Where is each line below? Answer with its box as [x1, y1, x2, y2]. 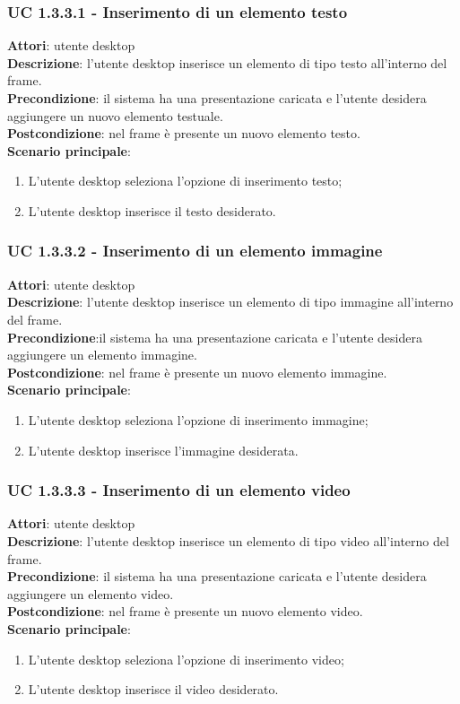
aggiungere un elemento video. [7, 584, 174, 603]
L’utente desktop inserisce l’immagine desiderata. [28, 440, 299, 459]
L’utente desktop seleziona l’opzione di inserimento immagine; [28, 410, 369, 429]
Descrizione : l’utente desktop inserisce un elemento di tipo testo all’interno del [7, 53, 447, 72]
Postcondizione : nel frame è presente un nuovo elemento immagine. [7, 362, 387, 381]
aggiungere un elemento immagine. [7, 345, 197, 364]
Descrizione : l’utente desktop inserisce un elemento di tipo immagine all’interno [7, 292, 454, 311]
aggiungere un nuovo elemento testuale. [7, 106, 223, 125]
